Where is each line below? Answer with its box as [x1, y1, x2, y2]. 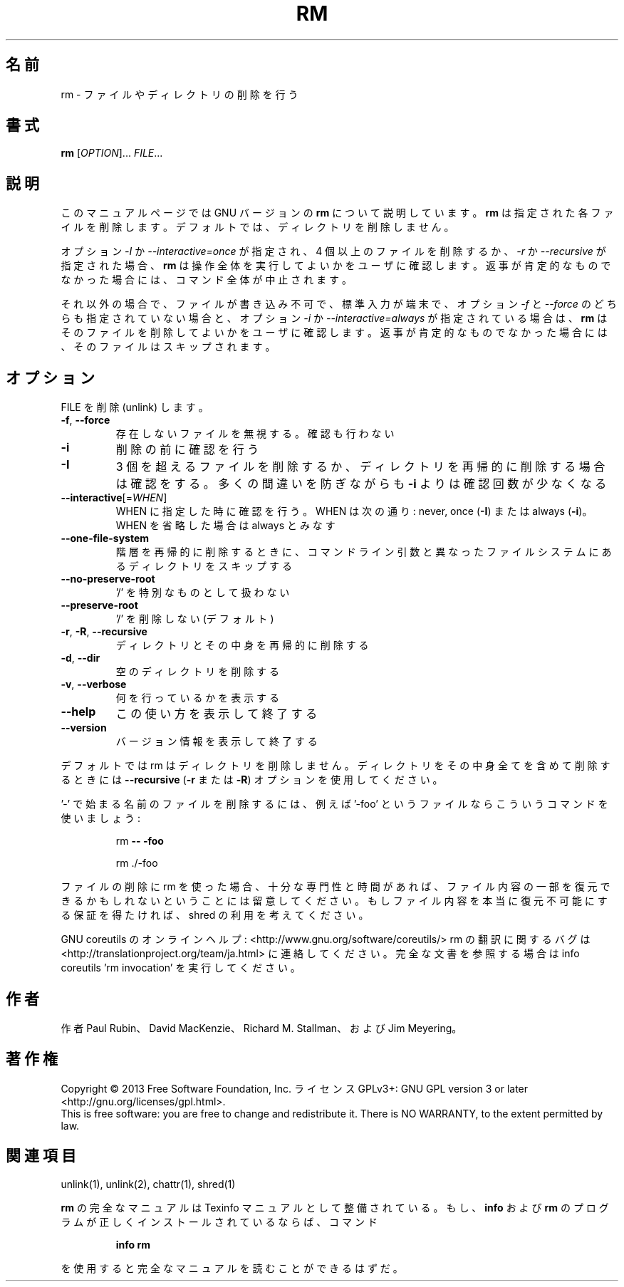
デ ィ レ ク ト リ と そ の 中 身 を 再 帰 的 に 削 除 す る [115, 639, 369, 652]
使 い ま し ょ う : [61, 812, 141, 825]
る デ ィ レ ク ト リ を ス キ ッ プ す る [115, 560, 292, 573]
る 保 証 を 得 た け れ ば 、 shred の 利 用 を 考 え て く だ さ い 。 [61, 909, 369, 922]
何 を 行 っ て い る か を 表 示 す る [115, 692, 280, 704]
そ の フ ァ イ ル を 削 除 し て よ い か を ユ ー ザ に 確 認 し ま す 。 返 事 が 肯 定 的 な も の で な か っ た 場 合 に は [61, 326, 608, 339]
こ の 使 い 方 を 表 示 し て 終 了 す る [115, 707, 318, 721]
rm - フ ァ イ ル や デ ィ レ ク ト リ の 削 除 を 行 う [61, 88, 298, 100]
